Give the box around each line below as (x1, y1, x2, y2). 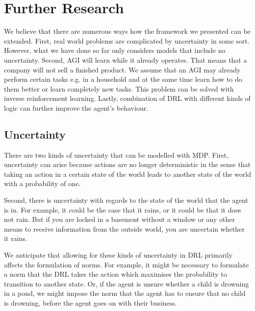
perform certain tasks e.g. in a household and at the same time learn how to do (4, 74, 242, 84)
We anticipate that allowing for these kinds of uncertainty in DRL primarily (4, 250, 233, 260)
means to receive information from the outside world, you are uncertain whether (4, 223, 245, 234)
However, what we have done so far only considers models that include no (4, 45, 226, 55)
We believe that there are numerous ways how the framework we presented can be (4, 26, 251, 36)
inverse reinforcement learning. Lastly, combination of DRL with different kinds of (4, 93, 251, 103)
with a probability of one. (4, 178, 81, 189)
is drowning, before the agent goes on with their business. (4, 297, 177, 308)
